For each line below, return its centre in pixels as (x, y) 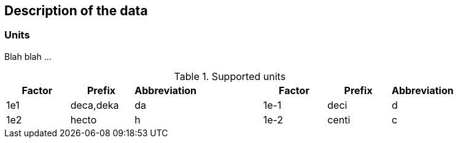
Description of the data (76, 11)
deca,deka (95, 105)
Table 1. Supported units (230, 76)
